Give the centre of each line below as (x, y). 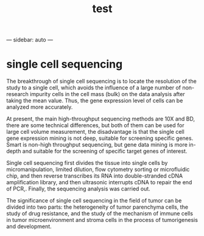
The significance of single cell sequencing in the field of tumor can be (94, 201)
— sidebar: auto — (30, 40)
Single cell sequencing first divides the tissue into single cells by (87, 163)
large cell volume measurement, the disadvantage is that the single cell (95, 132)
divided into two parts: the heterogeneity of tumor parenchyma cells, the (97, 207)
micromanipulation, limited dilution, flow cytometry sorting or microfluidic (98, 170)
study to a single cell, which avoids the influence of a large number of (94, 88)
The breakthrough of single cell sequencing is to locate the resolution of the (101, 82)
